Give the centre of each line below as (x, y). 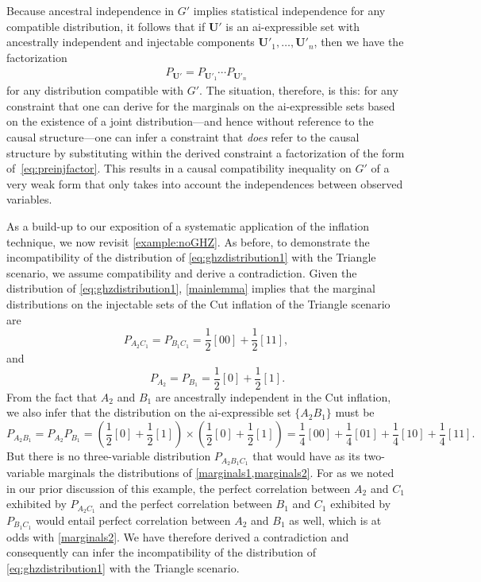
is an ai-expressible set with (293, 26)
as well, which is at (335, 520)
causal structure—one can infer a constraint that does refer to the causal (183, 137)
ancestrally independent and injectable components (131, 42)
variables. (29, 199)
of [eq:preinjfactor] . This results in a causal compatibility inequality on (179, 168)
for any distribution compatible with (95, 90)
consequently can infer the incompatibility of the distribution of (161, 552)
